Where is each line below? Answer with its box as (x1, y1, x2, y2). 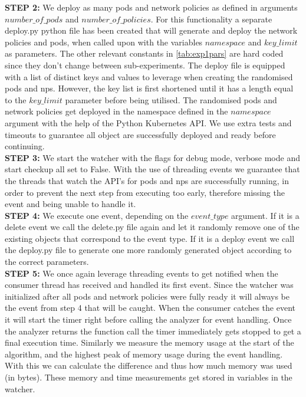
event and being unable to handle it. (5, 198, 136, 210)
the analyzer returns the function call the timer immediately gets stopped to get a (5, 324, 301, 337)
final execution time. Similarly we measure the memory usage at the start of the (5, 336, 294, 349)
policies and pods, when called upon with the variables (5, 35, 203, 48)
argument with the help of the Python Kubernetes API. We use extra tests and (5, 116, 292, 129)
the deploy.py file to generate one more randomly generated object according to (5, 244, 292, 256)
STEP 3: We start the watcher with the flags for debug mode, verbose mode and (5, 151, 300, 163)
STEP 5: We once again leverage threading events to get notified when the (5, 267, 278, 279)
